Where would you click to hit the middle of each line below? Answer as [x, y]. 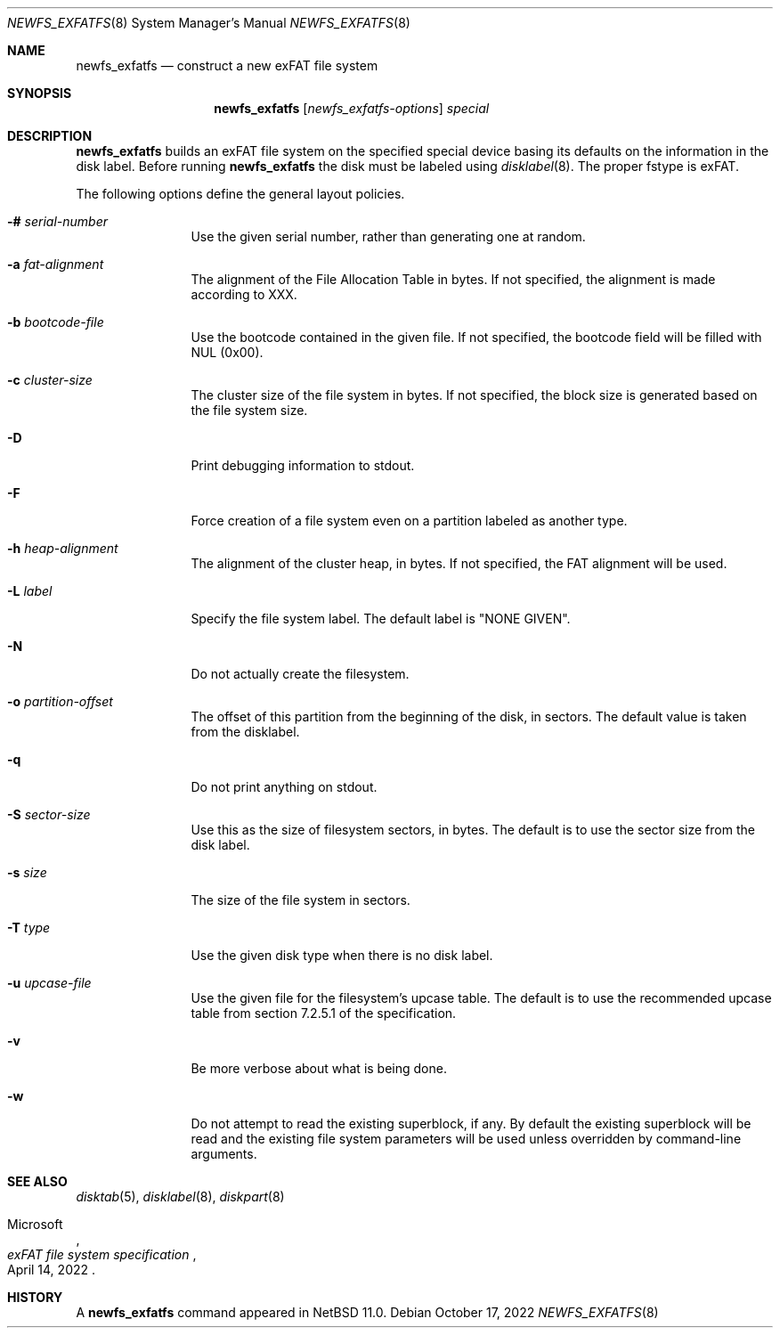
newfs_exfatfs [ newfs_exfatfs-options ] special [352, 108]
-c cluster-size [50, 380]
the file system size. [249, 410]
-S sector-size [49, 814]
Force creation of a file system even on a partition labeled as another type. [409, 521]
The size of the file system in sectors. [301, 900]
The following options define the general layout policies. [240, 194]
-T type [29, 928]
